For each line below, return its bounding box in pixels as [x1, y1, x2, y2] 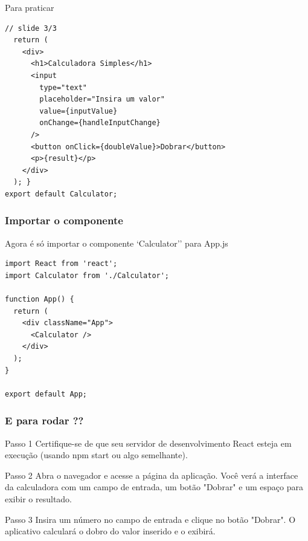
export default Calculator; [5, 189, 118, 198]
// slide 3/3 [5, 24, 57, 33]
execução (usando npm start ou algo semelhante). [5, 449, 188, 461]
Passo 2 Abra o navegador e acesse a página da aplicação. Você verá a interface [5, 468, 298, 481]
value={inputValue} [39, 106, 118, 115]
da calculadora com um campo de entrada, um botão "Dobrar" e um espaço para [5, 481, 303, 493]
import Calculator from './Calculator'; [5, 271, 170, 280]
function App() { [5, 295, 74, 304]
